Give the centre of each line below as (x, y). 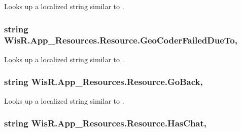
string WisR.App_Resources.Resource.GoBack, (104, 82)
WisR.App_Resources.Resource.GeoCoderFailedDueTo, (121, 40)
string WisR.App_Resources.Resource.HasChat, (106, 123)
